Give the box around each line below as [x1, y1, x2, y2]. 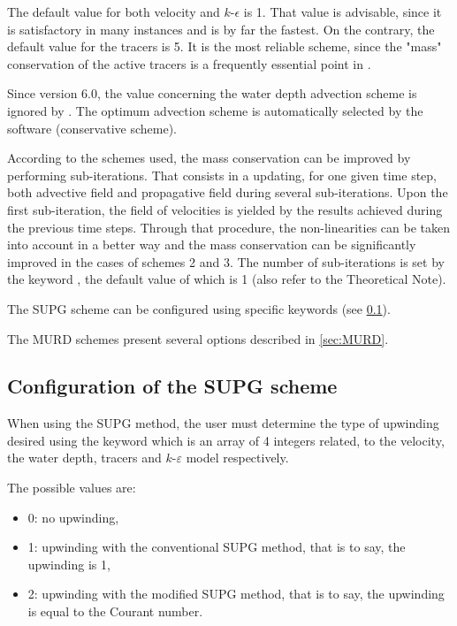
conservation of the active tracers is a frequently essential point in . [7, 54, 371, 73]
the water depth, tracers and [7, 448, 162, 467]
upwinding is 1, [27, 554, 110, 573]
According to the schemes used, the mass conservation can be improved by [7, 149, 411, 167]
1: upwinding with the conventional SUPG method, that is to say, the [27, 538, 406, 556]
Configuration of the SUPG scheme [7, 372, 338, 400]
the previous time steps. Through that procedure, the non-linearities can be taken [7, 218, 451, 236]
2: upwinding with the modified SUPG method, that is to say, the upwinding [27, 584, 445, 603]
